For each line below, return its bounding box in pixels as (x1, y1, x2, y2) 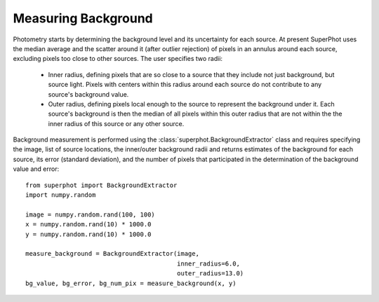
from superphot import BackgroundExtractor (25, 181, 178, 189)
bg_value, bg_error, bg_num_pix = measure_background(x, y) (25, 279, 237, 287)
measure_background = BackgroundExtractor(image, (25, 249, 200, 258)
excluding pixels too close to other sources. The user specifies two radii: (13, 55, 223, 63)
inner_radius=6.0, (176, 259, 240, 268)
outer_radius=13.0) (176, 270, 244, 277)
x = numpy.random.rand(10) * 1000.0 (25, 221, 152, 228)
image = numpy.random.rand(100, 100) (25, 210, 156, 219)
